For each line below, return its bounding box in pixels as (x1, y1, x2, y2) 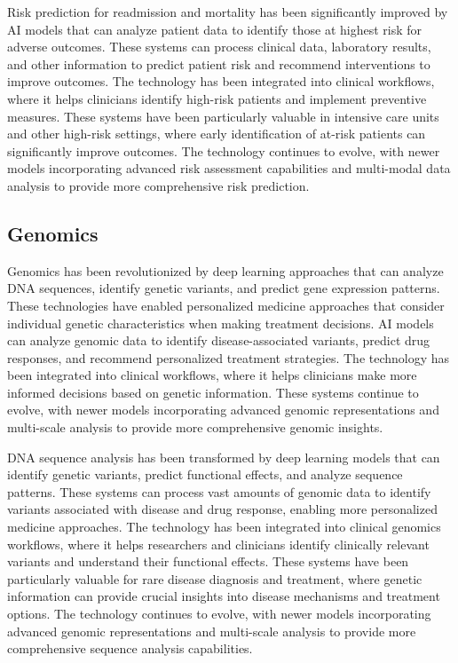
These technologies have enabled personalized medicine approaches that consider (7, 296, 445, 314)
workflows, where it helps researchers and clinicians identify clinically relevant (7, 534, 430, 553)
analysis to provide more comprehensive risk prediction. (7, 176, 310, 194)
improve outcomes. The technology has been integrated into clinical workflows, (7, 72, 435, 91)
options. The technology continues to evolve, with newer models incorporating (7, 604, 431, 623)
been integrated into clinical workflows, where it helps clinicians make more (7, 366, 417, 384)
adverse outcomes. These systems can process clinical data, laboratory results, (7, 37, 431, 56)
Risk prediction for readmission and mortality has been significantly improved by (7, 3, 448, 20)
